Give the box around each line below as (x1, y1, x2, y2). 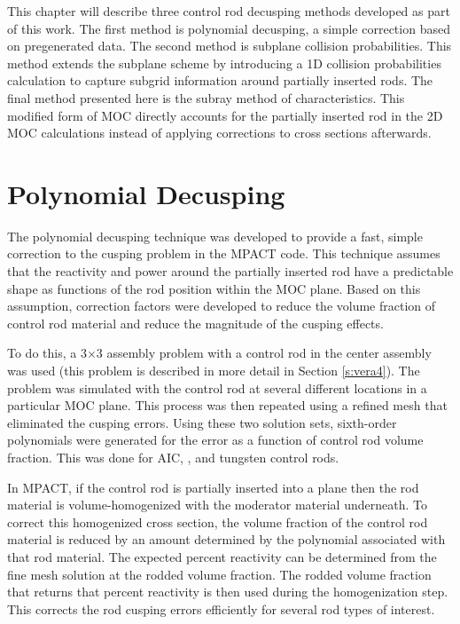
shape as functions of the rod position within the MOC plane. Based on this (7, 279, 421, 297)
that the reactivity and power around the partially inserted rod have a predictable (7, 262, 454, 280)
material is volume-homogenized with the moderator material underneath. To (7, 495, 427, 514)
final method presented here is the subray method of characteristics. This (7, 88, 405, 107)
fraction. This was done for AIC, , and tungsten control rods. (7, 448, 339, 466)
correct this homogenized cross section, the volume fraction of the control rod (7, 512, 428, 531)
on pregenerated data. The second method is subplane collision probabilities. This (7, 36, 452, 55)
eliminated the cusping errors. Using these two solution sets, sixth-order (7, 413, 397, 431)
